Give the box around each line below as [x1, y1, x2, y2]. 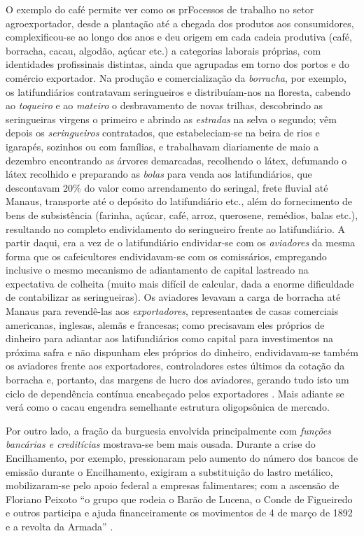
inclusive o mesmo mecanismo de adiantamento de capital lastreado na [6, 262, 309, 277]
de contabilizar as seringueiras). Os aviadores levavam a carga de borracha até [6, 290, 341, 304]
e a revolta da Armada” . [6, 519, 113, 533]
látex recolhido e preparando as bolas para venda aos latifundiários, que [6, 167, 312, 181]
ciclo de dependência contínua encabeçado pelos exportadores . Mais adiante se [6, 386, 344, 400]
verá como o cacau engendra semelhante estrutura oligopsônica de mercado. [6, 400, 330, 414]
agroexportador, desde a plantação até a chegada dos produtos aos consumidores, [6, 15, 354, 30]
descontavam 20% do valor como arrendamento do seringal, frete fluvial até [6, 180, 328, 195]
